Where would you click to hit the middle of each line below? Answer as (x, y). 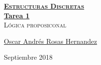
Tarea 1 (17, 15)
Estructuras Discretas (44, 6)
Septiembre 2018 (28, 57)
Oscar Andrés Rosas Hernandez (50, 41)
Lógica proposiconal (35, 25)
